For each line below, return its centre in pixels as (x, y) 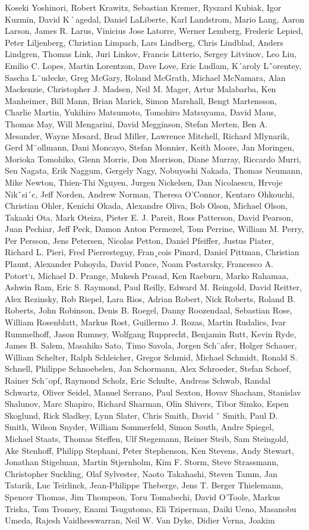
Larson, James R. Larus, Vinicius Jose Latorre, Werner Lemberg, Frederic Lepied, (154, 31)
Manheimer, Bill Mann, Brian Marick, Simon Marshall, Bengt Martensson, (141, 100)
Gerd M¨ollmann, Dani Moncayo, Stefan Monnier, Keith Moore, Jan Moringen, (150, 147)
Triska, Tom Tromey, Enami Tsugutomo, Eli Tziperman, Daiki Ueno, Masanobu (151, 508)
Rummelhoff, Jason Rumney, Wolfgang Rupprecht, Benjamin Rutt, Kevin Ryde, (151, 333)
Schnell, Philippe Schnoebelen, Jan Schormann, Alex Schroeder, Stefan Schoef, (148, 369)
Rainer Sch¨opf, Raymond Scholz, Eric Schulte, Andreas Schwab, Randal (138, 380)
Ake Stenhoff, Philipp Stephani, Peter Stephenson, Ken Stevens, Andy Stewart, (149, 450)
